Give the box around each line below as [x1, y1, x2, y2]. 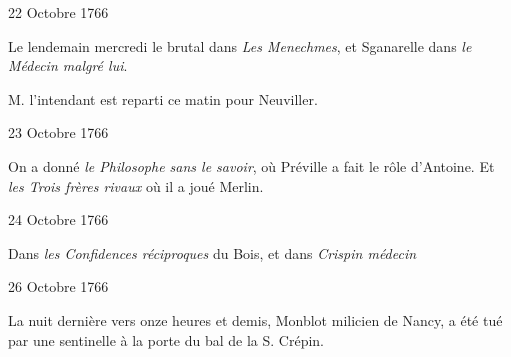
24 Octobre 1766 [8, 209, 109, 230]
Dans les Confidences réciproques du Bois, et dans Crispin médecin [8, 242, 417, 263]
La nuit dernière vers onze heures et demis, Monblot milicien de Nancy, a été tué [8, 309, 503, 330]
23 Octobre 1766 [8, 122, 109, 143]
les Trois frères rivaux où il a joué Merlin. [8, 175, 264, 196]
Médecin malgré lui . [8, 55, 128, 76]
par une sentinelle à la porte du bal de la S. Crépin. [8, 329, 324, 350]
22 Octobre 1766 [8, 2, 109, 22]
